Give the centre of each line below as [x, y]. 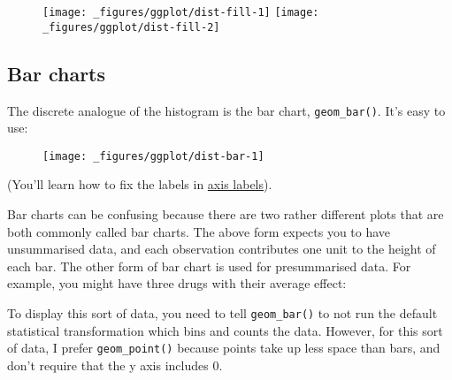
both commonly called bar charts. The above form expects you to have [199, 231]
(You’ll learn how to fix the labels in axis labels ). [140, 184]
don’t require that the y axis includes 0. [115, 365]
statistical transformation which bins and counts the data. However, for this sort [225, 330]
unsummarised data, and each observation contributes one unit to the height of [222, 249]
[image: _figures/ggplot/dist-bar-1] [153, 156]
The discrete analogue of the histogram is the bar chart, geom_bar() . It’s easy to [226, 110]
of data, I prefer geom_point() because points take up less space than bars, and [224, 348]
